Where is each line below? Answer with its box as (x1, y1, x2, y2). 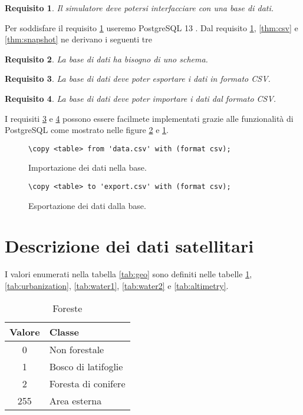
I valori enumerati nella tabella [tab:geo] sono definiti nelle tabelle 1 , (5, 268, 252, 280)
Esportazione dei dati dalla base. (28, 199, 146, 211)
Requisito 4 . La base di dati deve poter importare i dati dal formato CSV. (5, 92, 276, 104)
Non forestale (49, 342, 104, 356)
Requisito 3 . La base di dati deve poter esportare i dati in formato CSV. (5, 72, 271, 85)
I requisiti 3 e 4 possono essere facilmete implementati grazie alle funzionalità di (5, 112, 294, 124)
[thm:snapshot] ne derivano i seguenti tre (5, 33, 152, 45)
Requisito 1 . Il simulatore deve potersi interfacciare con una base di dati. (5, 2, 274, 14)
